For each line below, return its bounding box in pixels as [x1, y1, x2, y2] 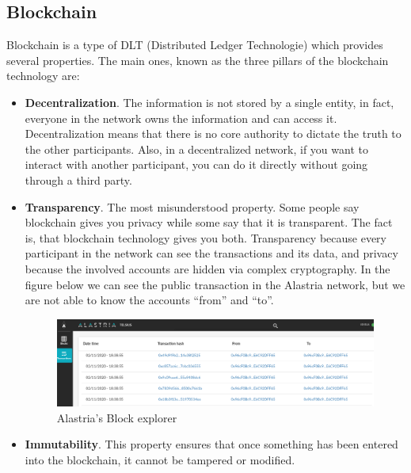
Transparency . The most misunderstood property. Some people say [25, 198, 360, 215]
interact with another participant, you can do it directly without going [25, 156, 368, 173]
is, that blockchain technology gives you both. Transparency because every [25, 229, 386, 246]
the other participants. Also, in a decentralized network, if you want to [25, 140, 368, 157]
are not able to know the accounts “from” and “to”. [25, 292, 274, 308]
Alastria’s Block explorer [56, 409, 177, 425]
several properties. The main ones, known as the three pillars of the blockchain [6, 51, 389, 68]
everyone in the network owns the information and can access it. [25, 109, 337, 126]
